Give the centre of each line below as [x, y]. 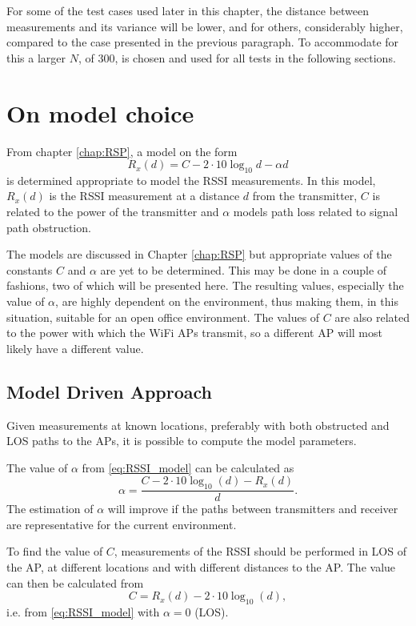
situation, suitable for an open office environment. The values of [163, 317]
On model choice [100, 112]
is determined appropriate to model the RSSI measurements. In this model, [191, 180]
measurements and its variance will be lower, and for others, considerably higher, [205, 26]
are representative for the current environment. [122, 524]
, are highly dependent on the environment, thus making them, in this [227, 301]
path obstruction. [49, 227]
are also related [372, 317]
